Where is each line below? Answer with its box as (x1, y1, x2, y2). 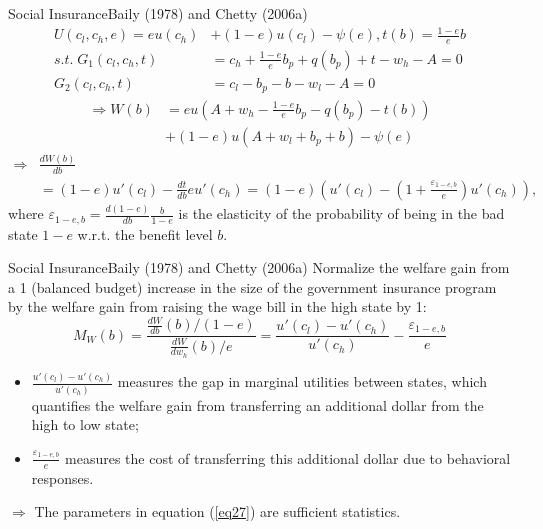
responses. (31, 467, 94, 488)
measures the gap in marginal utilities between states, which (117, 371, 487, 392)
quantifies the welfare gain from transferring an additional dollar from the (31, 394, 484, 415)
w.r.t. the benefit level (77, 223, 213, 244)
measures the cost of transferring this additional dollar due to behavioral (65, 447, 511, 468)
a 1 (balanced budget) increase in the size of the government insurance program (8, 276, 497, 297)
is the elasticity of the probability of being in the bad (178, 203, 505, 224)
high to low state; (31, 414, 139, 435)
